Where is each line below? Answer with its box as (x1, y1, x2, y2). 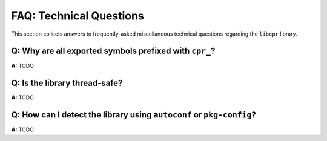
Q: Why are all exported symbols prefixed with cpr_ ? (11, 46, 216, 56)
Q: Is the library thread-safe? (11, 78, 123, 88)
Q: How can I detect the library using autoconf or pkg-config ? (11, 110, 257, 120)
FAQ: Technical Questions (11, 9, 145, 22)
